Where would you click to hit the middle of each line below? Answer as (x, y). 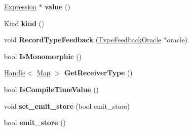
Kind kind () (24, 23)
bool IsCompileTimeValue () (52, 89)
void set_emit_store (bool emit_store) (67, 106)
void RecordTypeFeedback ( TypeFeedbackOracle (83, 40)
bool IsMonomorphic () (43, 56)
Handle (15, 73)
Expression (20, 6)
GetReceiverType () (98, 73)
